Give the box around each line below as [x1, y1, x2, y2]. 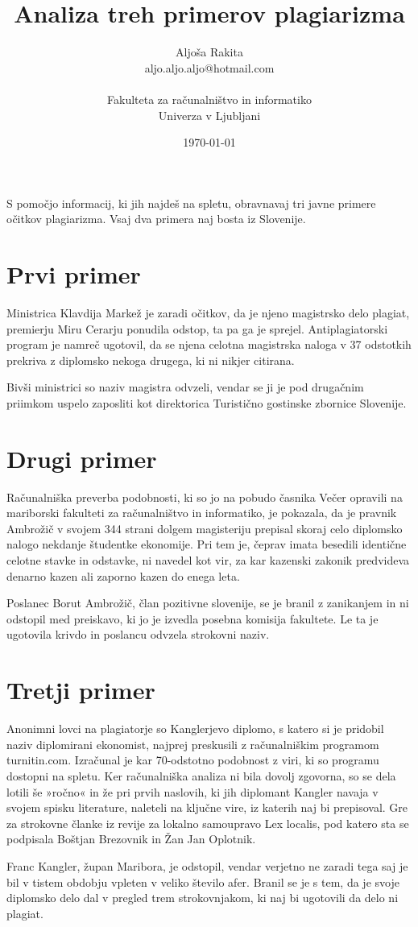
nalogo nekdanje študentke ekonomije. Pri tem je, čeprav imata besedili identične [6, 536, 407, 552]
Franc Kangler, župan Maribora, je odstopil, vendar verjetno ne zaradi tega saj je [6, 857, 408, 874]
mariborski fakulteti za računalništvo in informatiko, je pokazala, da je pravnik [6, 504, 397, 521]
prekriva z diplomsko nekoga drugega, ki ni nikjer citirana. [6, 351, 295, 368]
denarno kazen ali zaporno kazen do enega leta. [6, 567, 240, 584]
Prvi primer [6, 258, 141, 291]
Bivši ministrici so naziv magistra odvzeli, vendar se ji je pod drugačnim [6, 379, 364, 395]
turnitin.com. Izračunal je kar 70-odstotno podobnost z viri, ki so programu [6, 751, 379, 768]
